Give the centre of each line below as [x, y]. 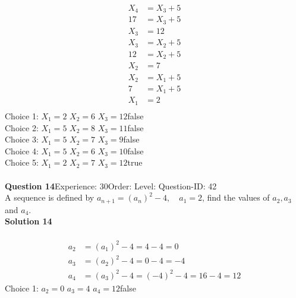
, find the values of [236, 197]
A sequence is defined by [50, 197]
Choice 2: [22, 127]
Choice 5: [22, 162]
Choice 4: [22, 150]
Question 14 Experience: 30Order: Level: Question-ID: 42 [111, 186]
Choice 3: [22, 139]
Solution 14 [29, 221]
